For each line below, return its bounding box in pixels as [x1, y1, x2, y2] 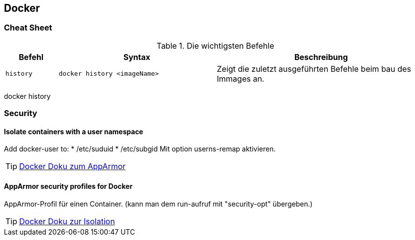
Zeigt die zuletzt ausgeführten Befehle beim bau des [217, 63, 411, 74]
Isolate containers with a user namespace [4, 127, 144, 136]
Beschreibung [294, 52, 348, 62]
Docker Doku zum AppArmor [19, 161, 126, 172]
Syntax [123, 52, 150, 62]
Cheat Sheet [4, 23, 52, 33]
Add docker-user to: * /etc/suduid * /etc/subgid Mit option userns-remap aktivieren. [4, 145, 276, 153]
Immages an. [217, 73, 265, 84]
